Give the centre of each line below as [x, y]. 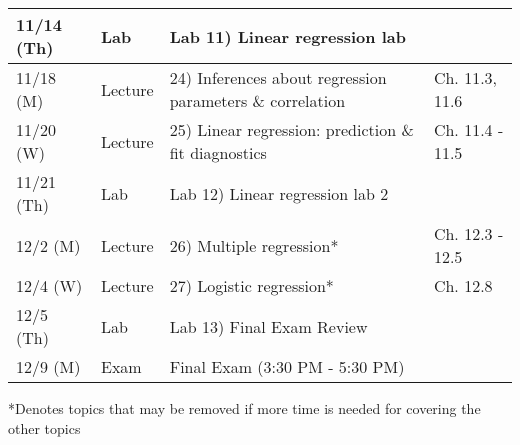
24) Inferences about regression [278, 77]
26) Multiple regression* [254, 245]
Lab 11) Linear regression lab [287, 36]
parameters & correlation [257, 100]
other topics [44, 427]
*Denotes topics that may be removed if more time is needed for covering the [244, 408]
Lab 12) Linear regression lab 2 [279, 193]
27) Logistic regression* [251, 285]
